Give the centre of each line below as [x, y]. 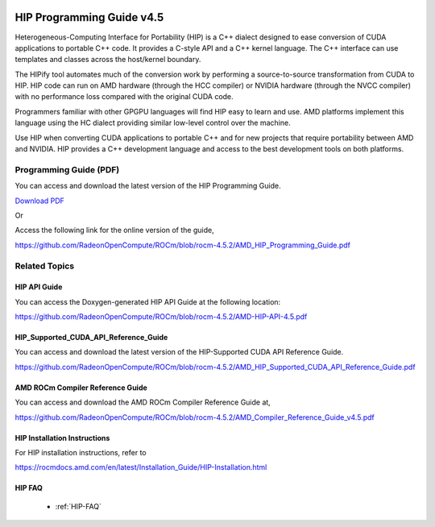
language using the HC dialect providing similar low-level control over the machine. [153, 123]
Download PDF [39, 201]
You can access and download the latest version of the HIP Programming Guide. [148, 186]
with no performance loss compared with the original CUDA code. [124, 97]
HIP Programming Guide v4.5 [89, 17]
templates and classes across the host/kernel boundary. [108, 60]
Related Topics [45, 266]
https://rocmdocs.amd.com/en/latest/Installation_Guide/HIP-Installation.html [141, 467]
